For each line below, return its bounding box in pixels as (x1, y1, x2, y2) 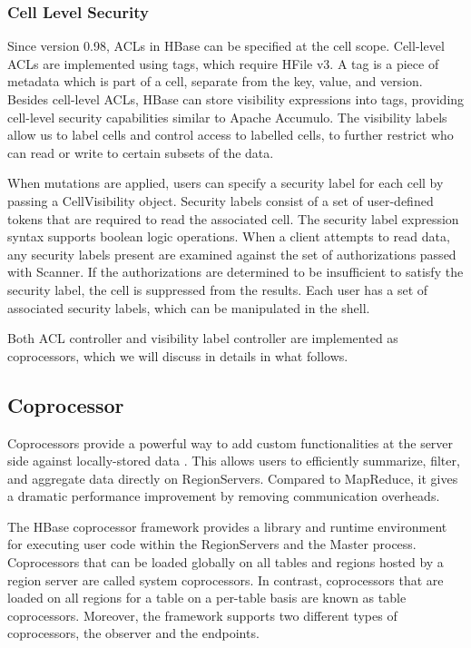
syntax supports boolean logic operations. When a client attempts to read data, (7, 227, 450, 246)
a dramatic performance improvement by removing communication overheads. (7, 486, 440, 506)
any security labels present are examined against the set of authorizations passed (7, 244, 456, 263)
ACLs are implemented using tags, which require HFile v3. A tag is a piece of (7, 54, 439, 73)
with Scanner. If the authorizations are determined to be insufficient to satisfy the (7, 262, 464, 281)
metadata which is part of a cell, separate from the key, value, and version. (7, 72, 423, 91)
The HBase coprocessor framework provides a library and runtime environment (7, 516, 447, 535)
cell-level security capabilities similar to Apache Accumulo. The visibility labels (7, 107, 447, 126)
